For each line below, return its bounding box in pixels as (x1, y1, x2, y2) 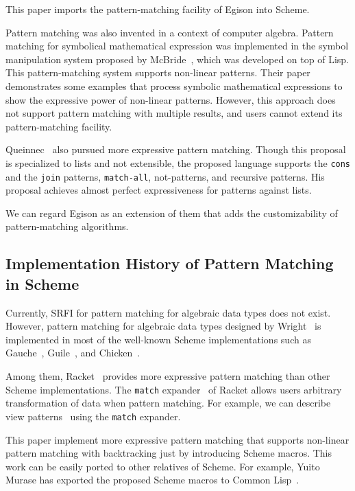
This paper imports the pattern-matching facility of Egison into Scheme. (5, 2, 310, 16)
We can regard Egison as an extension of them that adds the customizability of (5, 205, 338, 220)
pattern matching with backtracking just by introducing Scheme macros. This (5, 446, 332, 460)
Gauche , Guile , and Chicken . (5, 345, 140, 360)
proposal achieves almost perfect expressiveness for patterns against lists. (5, 183, 312, 197)
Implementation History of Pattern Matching (5, 253, 334, 274)
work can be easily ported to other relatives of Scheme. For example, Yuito (5, 459, 320, 473)
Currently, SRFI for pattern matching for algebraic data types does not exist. (5, 305, 331, 319)
